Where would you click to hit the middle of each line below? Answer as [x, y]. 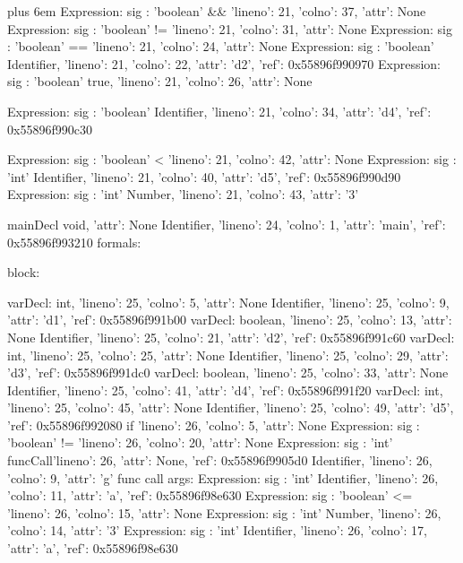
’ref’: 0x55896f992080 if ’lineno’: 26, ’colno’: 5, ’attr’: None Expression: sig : [214, 424]
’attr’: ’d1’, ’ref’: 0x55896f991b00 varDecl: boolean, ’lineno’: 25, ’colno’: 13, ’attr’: [230, 320]
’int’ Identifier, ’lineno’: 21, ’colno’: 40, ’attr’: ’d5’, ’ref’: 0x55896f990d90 [204, 176]
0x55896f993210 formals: [74, 242]
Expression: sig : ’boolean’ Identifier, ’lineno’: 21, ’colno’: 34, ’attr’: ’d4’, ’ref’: [219, 111]
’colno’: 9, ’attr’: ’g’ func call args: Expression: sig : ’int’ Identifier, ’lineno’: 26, [223, 477]
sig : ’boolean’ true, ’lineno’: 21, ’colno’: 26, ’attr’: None [160, 81]
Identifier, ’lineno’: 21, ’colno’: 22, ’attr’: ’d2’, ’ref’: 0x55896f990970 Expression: [224, 63]
